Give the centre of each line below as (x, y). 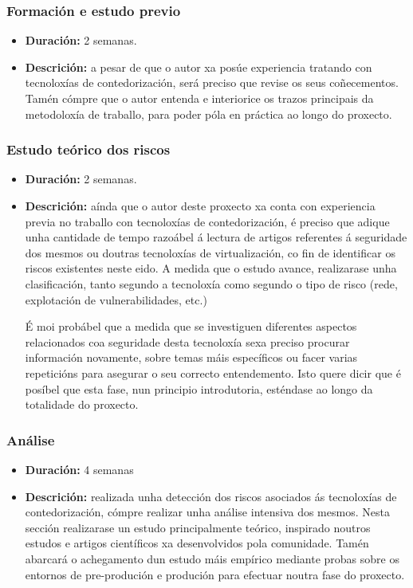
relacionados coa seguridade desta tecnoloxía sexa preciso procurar (187, 341)
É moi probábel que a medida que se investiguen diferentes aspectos (191, 326)
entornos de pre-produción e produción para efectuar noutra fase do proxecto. (215, 574)
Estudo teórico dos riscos (88, 149)
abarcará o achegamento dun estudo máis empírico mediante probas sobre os (212, 558)
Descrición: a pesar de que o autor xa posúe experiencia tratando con (199, 67)
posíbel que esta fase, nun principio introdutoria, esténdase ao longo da (199, 388)
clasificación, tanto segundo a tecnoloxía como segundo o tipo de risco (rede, (211, 283)
